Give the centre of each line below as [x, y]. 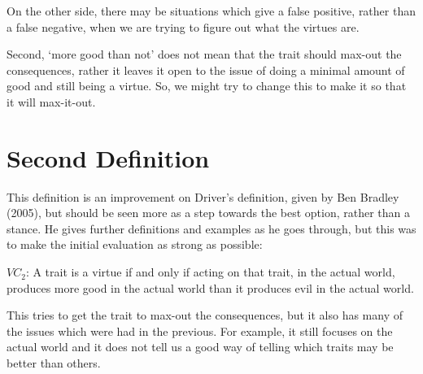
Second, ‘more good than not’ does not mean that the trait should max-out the [204, 54]
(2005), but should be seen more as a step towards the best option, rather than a [209, 213]
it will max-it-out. [51, 101]
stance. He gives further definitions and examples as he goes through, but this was [211, 228]
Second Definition [108, 157]
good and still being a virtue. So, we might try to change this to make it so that [207, 86]
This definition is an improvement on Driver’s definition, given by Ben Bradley [203, 196]
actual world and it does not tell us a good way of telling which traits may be [200, 347]
